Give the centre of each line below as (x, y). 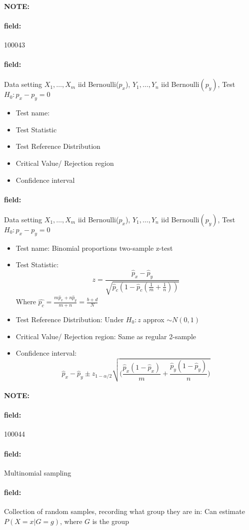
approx (154, 319)
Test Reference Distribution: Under (70, 319)
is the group (110, 521)
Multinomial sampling (38, 472)
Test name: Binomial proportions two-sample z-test (94, 248)
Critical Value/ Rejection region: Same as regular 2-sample (106, 336)
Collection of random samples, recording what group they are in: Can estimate (124, 511)
